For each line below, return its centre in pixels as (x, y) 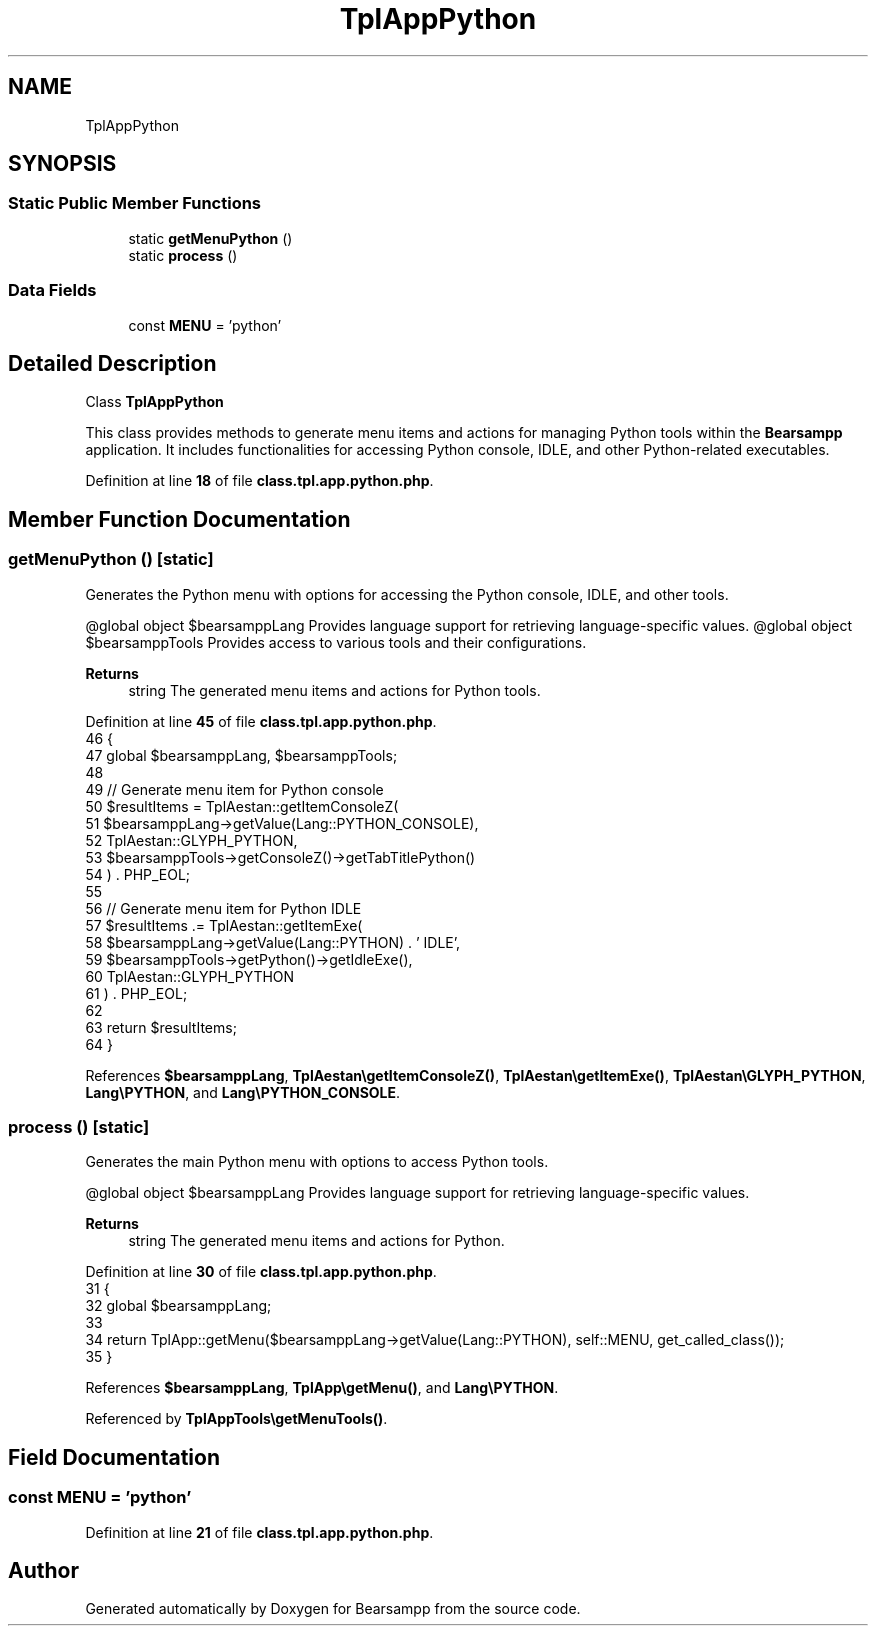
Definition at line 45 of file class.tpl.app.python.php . (261, 721)
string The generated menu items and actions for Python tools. (334, 690)
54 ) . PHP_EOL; (138, 874)
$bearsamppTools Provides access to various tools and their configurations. (336, 642)
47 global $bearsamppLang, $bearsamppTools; (241, 755)
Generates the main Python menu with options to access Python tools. (317, 1162)
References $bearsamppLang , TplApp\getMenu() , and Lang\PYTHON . (322, 1388)
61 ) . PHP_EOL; (136, 993)
